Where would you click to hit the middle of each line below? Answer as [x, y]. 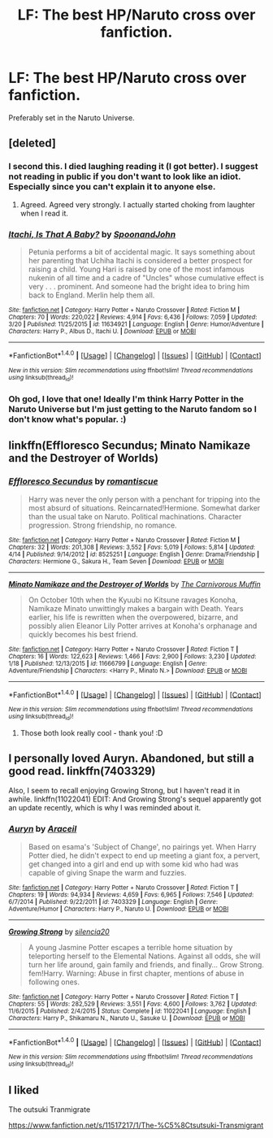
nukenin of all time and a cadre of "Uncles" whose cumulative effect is [146, 277]
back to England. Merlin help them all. [91, 295]
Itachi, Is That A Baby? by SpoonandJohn [92, 234]
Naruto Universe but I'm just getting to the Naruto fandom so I [133, 409]
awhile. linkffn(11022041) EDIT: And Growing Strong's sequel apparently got [135, 799]
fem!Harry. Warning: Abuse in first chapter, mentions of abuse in [136, 973]
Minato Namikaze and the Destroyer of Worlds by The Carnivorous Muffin [135, 584]
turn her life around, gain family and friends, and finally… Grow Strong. [146, 964]
